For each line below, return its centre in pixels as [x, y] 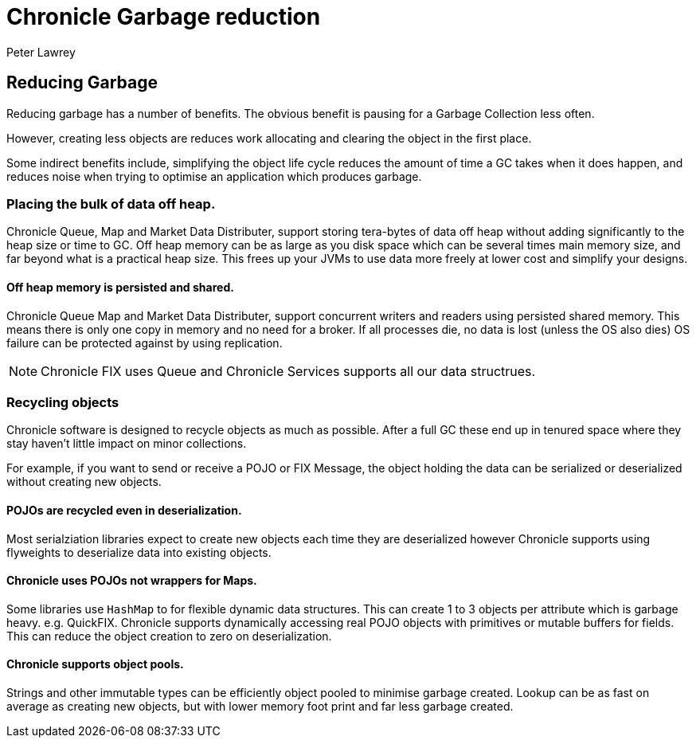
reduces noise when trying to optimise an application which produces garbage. [214, 176]
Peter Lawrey [41, 52]
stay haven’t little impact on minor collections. [127, 444]
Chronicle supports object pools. [95, 664]
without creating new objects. [84, 482]
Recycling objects [63, 402]
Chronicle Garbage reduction [164, 17]
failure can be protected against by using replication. [145, 343]
